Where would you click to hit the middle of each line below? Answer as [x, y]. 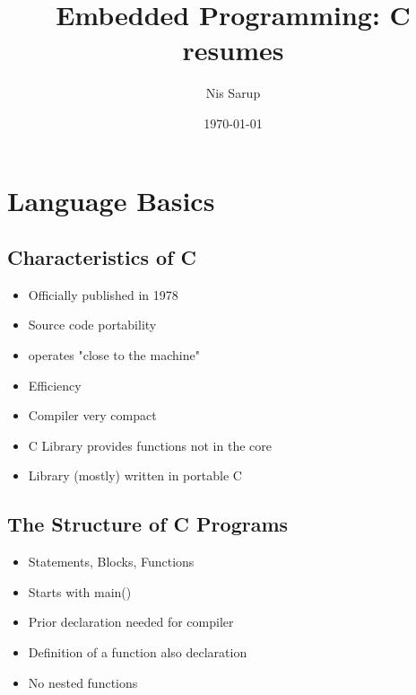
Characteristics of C [102, 257]
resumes [233, 50]
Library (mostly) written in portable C [135, 475]
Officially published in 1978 [103, 294]
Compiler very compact [92, 415]
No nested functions [83, 682]
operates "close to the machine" [114, 355]
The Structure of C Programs [148, 524]
